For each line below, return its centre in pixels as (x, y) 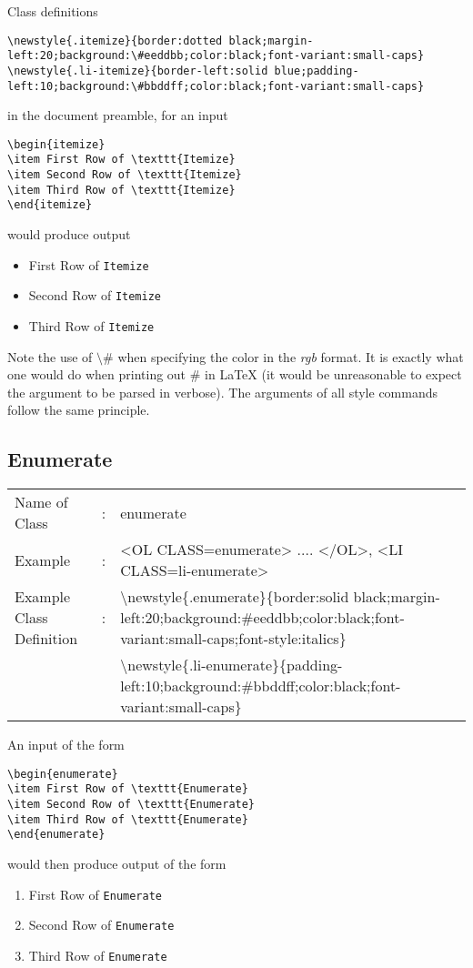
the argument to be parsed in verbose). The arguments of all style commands (223, 392)
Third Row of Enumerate (98, 956)
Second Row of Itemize (95, 295)
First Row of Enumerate (96, 894)
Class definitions (53, 11)
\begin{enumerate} (63, 774)
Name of (41, 502)
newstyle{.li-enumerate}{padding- (235, 665)
